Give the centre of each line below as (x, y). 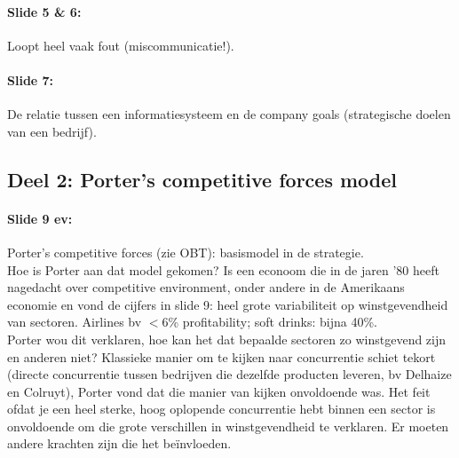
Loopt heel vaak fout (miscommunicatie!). (121, 45)
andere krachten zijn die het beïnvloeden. (119, 443)
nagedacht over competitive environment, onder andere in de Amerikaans (206, 287)
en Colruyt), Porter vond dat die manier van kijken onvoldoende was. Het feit (219, 391)
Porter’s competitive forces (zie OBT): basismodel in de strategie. (186, 252)
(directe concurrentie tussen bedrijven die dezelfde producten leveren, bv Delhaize (229, 374)
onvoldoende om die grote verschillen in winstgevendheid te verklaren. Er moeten (228, 426)
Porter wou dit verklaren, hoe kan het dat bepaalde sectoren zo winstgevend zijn (227, 339)
